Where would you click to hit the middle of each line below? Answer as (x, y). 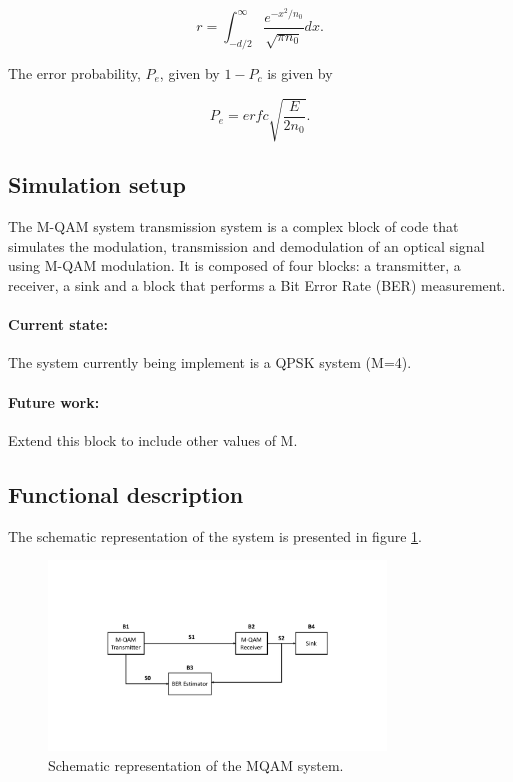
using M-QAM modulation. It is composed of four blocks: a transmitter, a (234, 265)
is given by (300, 72)
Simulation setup (97, 184)
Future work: (54, 401)
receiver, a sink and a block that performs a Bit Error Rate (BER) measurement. (257, 285)
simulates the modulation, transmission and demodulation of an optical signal (246, 245)
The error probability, (74, 72)
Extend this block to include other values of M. (153, 439)
